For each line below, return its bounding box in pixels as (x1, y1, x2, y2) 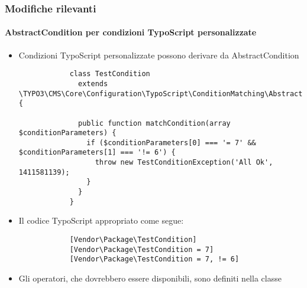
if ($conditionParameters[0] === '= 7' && (86, 138, 256, 147)
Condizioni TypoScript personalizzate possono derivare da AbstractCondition (18, 48, 299, 61)
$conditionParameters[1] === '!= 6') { (18, 148, 176, 157)
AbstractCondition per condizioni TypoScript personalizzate (5, 26, 257, 38)
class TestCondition (69, 70, 150, 78)
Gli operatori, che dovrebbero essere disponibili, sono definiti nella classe (18, 271, 282, 284)
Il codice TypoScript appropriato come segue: (18, 214, 184, 227)
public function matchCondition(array (78, 119, 231, 127)
